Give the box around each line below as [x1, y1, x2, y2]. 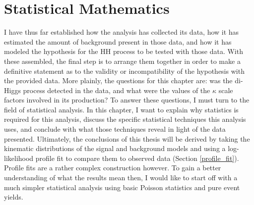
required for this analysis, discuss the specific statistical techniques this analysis [4, 114, 246, 124]
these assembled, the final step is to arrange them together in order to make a [4, 55, 241, 66]
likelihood [4, 153, 34, 163]
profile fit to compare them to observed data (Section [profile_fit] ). [35, 153, 239, 163]
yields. [4, 192, 23, 202]
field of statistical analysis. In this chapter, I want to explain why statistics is [4, 104, 239, 114]
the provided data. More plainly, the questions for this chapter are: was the [4, 75, 233, 86]
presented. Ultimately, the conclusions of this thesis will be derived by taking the [4, 133, 250, 144]
